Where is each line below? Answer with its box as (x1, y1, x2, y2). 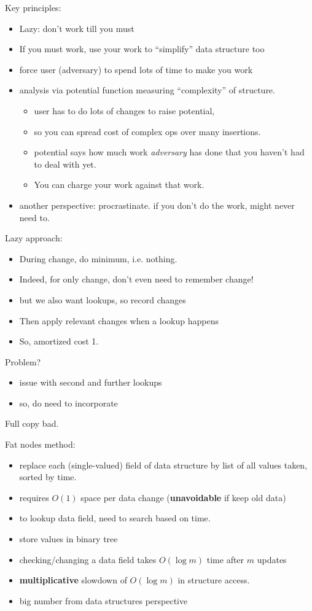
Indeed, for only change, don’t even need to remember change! (19, 273, 254, 286)
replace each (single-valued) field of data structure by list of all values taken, (19, 458, 308, 471)
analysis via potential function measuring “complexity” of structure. (19, 84, 275, 96)
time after (206, 553, 244, 566)
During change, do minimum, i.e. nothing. (19, 252, 177, 265)
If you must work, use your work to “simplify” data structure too (19, 42, 265, 55)
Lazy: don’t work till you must (19, 21, 135, 34)
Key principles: (5, 1, 61, 14)
